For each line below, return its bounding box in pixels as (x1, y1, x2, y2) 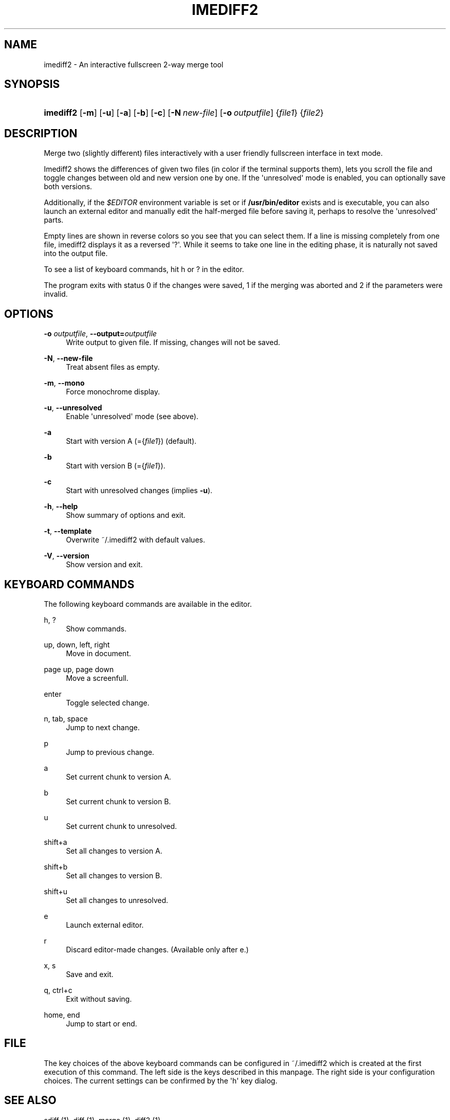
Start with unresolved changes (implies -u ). (66, 486, 213, 495)
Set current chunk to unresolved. (66, 821, 177, 830)
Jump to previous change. (66, 747, 155, 756)
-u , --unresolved (44, 403, 102, 412)
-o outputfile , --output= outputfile (44, 329, 157, 338)
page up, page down (44, 664, 114, 674)
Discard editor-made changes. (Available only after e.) (66, 945, 249, 954)
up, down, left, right (44, 640, 110, 649)
